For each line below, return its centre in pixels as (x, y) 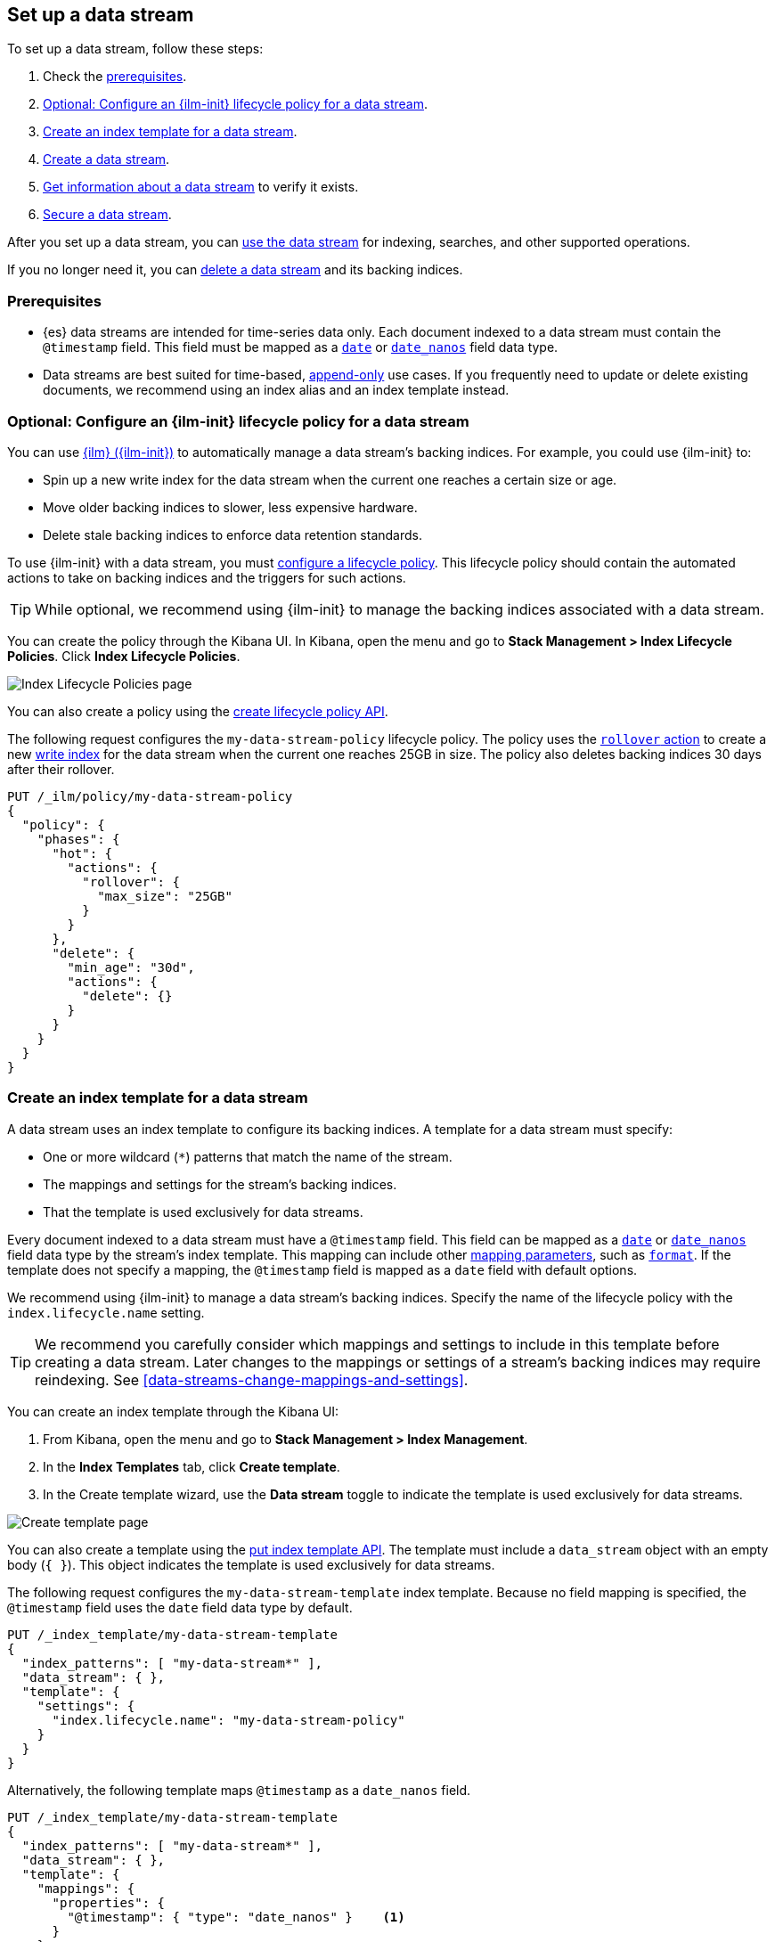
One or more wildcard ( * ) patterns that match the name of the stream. (248, 1156)
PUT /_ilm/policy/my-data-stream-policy (150, 796)
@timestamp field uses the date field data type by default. (180, 1607)
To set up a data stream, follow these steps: (135, 49)
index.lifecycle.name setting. (106, 1312)
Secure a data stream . (107, 215)
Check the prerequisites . (115, 77)
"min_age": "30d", (131, 967)
